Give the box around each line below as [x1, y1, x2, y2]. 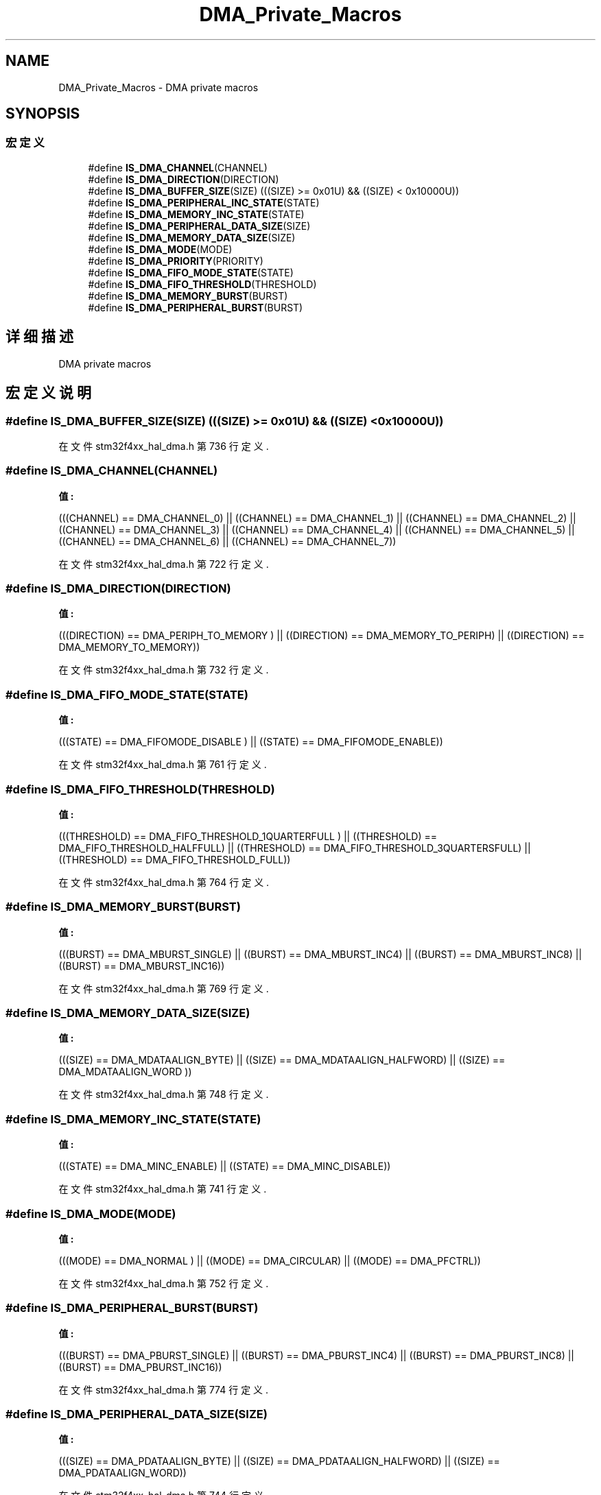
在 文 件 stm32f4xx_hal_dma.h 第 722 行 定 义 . [58, 558, 269, 570]
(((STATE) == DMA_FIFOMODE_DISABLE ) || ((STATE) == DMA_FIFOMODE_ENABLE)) [58, 736, 443, 748]
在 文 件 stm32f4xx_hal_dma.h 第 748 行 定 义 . [58, 1088, 269, 1101]
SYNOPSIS [5, 105, 80, 123]
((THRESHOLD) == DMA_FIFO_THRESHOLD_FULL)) [58, 853, 291, 865]
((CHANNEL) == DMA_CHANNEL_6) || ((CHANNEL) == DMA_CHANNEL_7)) [58, 535, 397, 547]
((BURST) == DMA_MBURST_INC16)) [58, 959, 225, 972]
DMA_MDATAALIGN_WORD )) [58, 1066, 192, 1078]
